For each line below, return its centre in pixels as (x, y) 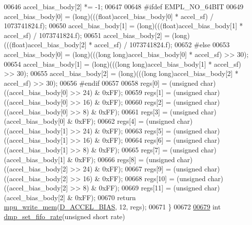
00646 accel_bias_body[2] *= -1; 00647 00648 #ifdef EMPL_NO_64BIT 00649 (124, 6)
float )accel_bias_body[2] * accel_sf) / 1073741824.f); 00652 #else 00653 (121, 45)
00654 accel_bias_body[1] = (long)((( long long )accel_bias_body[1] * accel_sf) (123, 64)
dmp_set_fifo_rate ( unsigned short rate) (65, 216)
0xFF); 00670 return (105, 197)
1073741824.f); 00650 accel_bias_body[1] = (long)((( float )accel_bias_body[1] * (124, 26)
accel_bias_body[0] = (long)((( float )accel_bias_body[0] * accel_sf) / (109, 16)
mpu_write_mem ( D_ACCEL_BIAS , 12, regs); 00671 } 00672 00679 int (112, 207)
